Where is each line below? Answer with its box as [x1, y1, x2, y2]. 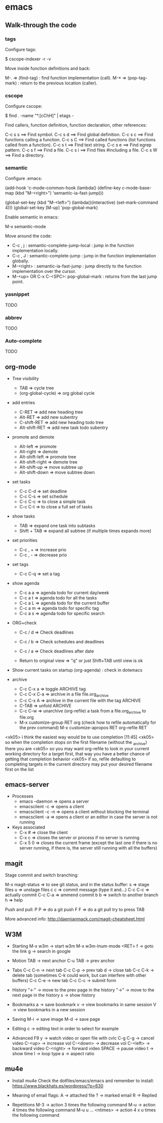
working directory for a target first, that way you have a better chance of [5, 751, 150, 756]
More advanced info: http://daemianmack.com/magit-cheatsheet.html [5, 916, 145, 922]
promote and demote [12, 434, 54, 440]
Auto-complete [5, 337, 42, 344]
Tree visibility [12, 376, 39, 382]
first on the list [5, 766, 34, 772]
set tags [12, 561, 29, 567]
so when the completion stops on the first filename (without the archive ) [5, 739, 147, 746]
